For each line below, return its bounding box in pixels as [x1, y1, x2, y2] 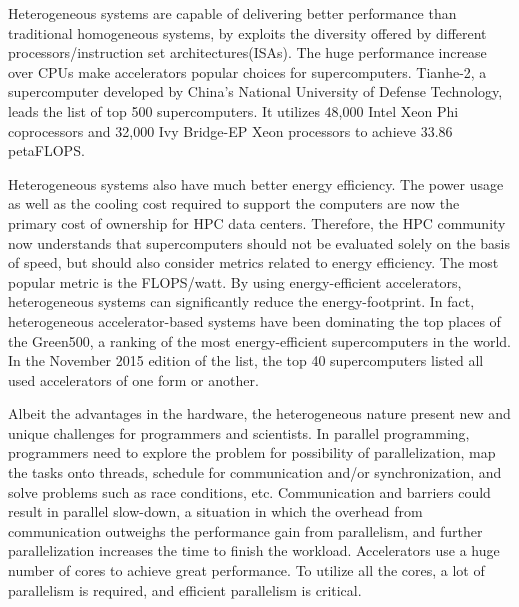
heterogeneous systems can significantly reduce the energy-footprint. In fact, [8, 291, 475, 312]
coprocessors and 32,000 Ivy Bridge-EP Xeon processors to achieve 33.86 [8, 120, 453, 141]
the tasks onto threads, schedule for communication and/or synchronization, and [8, 462, 502, 483]
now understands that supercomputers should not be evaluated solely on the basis [8, 232, 511, 253]
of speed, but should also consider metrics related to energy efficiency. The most [8, 252, 499, 273]
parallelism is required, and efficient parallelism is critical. [8, 579, 362, 600]
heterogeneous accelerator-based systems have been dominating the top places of [8, 310, 501, 331]
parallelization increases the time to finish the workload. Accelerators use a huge [8, 540, 500, 561]
